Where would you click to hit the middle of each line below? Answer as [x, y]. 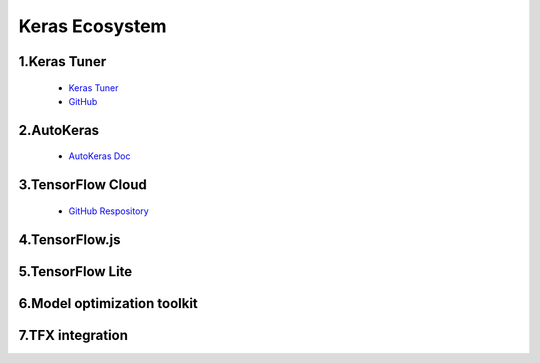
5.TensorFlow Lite [75, 271]
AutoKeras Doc [99, 156]
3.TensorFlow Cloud [82, 185]
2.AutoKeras [59, 130]
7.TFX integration [73, 335]
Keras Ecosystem [92, 26]
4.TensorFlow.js [69, 239]
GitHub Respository [108, 211]
